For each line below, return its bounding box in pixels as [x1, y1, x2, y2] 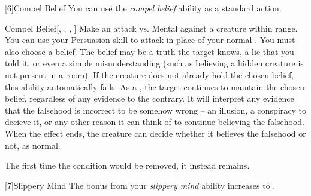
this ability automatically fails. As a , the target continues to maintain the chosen [5, 80, 305, 93]
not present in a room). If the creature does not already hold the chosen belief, [5, 68, 294, 81]
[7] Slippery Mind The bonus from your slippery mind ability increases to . [5, 179, 276, 191]
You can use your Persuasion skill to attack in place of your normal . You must [5, 33, 295, 46]
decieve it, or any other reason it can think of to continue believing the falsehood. [5, 115, 305, 128]
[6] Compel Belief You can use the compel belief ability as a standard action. [5, 2, 282, 14]
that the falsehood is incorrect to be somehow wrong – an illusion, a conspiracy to [5, 103, 306, 116]
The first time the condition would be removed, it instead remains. [5, 159, 250, 171]
